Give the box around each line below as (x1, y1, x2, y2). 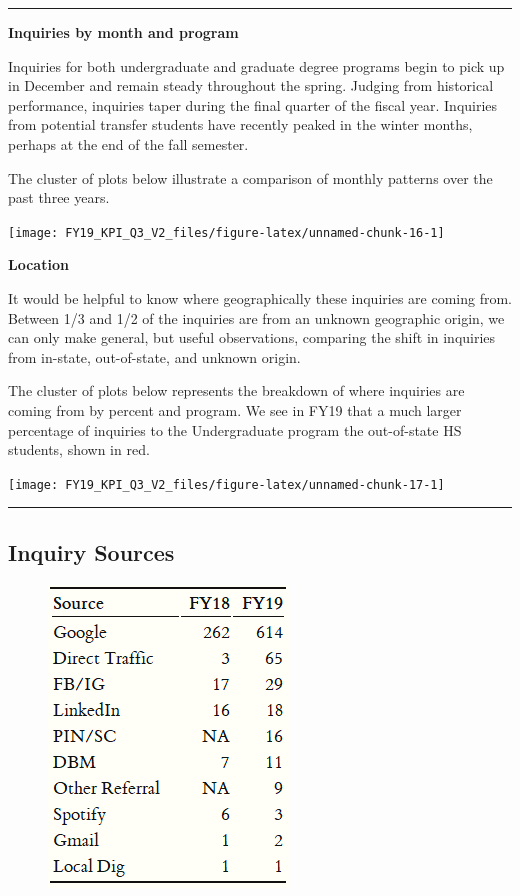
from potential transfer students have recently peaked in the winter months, (8, 114, 473, 135)
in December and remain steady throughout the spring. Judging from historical (8, 75, 494, 96)
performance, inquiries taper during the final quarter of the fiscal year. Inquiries (8, 94, 498, 115)
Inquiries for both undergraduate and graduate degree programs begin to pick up (8, 55, 505, 76)
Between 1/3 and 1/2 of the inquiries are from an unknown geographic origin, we (8, 307, 505, 328)
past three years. (8, 187, 110, 208)
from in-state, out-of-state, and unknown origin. (8, 346, 301, 367)
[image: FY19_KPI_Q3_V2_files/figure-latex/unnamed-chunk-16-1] (8, 225, 445, 240)
